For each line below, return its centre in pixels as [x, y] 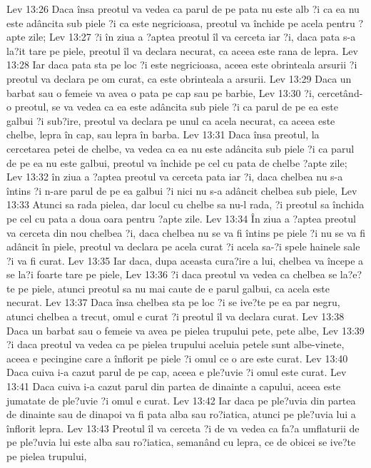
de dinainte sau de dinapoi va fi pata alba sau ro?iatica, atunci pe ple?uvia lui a [181, 414]
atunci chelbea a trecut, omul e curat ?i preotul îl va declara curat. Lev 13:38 [176, 316]
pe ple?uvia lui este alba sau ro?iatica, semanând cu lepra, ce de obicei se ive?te [181, 442]
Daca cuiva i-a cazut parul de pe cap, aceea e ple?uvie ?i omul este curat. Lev [177, 372]
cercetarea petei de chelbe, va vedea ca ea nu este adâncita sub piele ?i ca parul [181, 148]
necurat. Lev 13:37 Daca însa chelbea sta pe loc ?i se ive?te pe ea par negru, [173, 302]
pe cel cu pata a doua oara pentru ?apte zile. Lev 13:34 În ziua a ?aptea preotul [181, 218]
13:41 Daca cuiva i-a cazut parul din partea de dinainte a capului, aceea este [174, 386]
